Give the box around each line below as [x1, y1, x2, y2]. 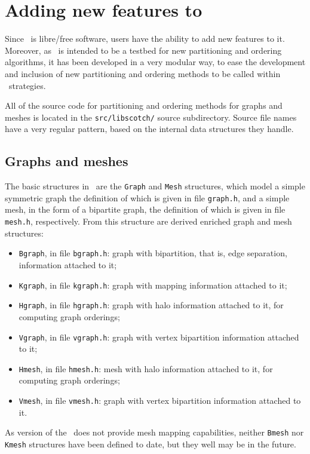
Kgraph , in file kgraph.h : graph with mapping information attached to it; [19, 278, 287, 291]
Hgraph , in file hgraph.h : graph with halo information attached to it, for [19, 299, 284, 311]
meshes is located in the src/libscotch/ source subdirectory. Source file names [5, 111, 297, 123]
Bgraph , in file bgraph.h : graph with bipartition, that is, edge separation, [19, 247, 287, 259]
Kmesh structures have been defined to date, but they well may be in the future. [5, 437, 296, 450]
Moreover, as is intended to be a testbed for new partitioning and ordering [5, 44, 282, 56]
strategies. [8, 79, 46, 91]
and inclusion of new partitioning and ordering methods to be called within [5, 67, 281, 79]
